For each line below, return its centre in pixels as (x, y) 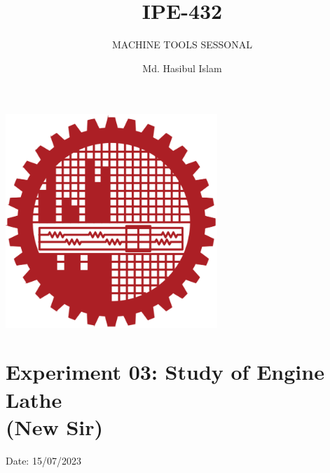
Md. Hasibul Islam (182, 68)
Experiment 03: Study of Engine (165, 372)
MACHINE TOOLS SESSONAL (182, 44)
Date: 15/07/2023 (43, 460)
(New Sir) (55, 426)
